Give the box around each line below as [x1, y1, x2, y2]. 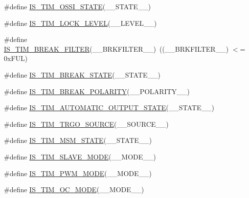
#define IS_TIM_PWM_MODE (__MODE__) [4, 168, 152, 178]
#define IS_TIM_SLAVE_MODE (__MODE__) [4, 151, 156, 161]
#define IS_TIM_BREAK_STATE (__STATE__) [4, 69, 160, 79]
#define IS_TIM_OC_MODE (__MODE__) [4, 184, 144, 195]
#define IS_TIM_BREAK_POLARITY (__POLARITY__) [4, 86, 190, 96]
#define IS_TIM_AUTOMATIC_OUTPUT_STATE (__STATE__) [4, 102, 214, 113]
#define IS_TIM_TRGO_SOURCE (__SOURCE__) [4, 119, 169, 129]
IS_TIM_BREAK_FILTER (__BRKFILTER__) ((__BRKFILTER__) [4, 43, 229, 54]
